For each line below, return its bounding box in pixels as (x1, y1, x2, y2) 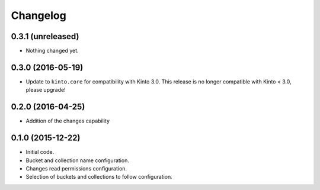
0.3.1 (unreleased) (11, 31, 79, 41)
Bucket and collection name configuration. (25, 157, 130, 164)
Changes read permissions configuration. (25, 165, 127, 172)
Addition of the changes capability (25, 117, 110, 124)
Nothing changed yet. (25, 47, 79, 54)
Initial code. (25, 149, 55, 156)
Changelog (11, 9, 66, 22)
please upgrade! (25, 86, 66, 94)
